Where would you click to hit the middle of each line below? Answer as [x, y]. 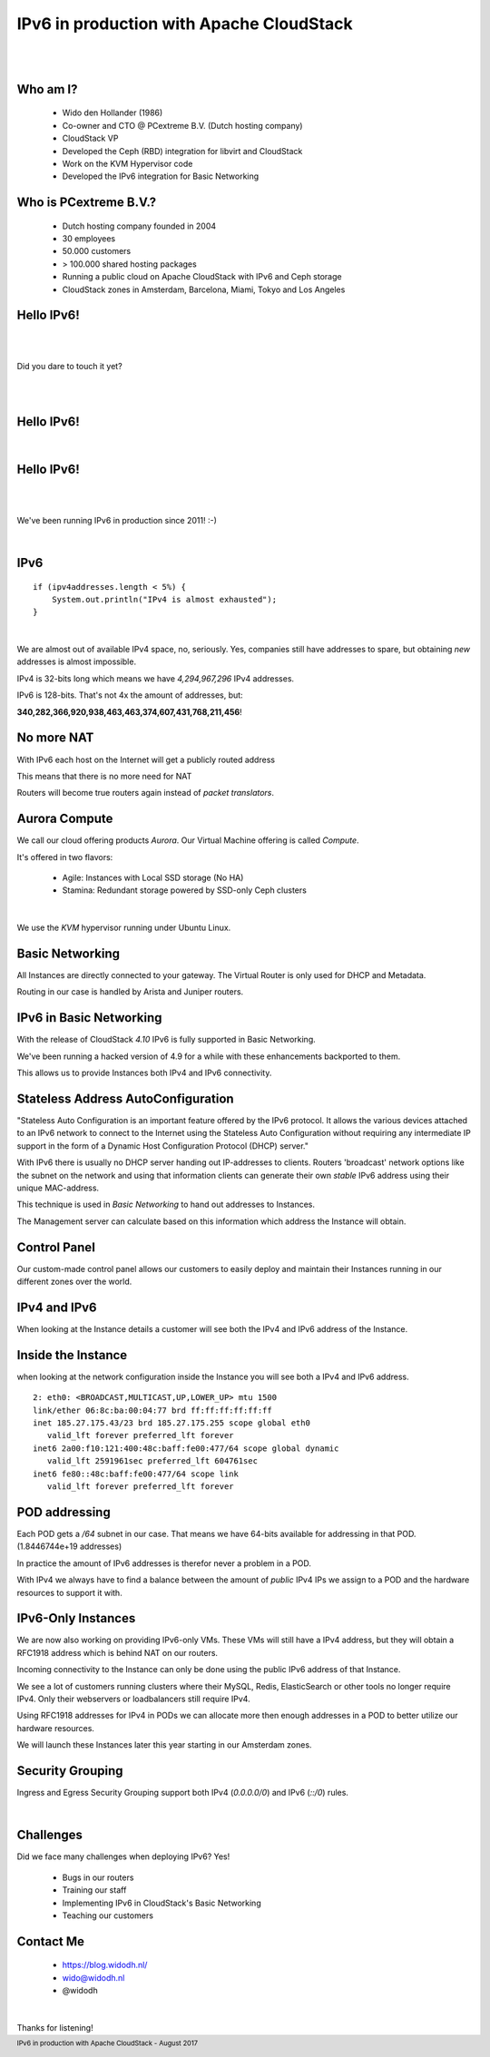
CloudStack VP [90, 138]
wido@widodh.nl [93, 1977]
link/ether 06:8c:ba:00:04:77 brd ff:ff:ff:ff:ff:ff [152, 1410]
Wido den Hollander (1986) [113, 113]
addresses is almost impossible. [76, 661]
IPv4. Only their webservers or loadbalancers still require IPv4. [133, 1699]
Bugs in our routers [98, 1877]
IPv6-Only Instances [76, 1618]
